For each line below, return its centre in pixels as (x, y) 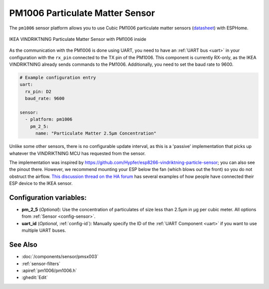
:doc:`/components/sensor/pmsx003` (60, 257)
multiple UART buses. (44, 230)
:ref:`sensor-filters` (41, 264)
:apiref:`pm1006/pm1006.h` (49, 270)
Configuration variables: (48, 198)
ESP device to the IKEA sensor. (41, 183)
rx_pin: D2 (38, 91)
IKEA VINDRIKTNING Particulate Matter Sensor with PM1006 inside (78, 39)
